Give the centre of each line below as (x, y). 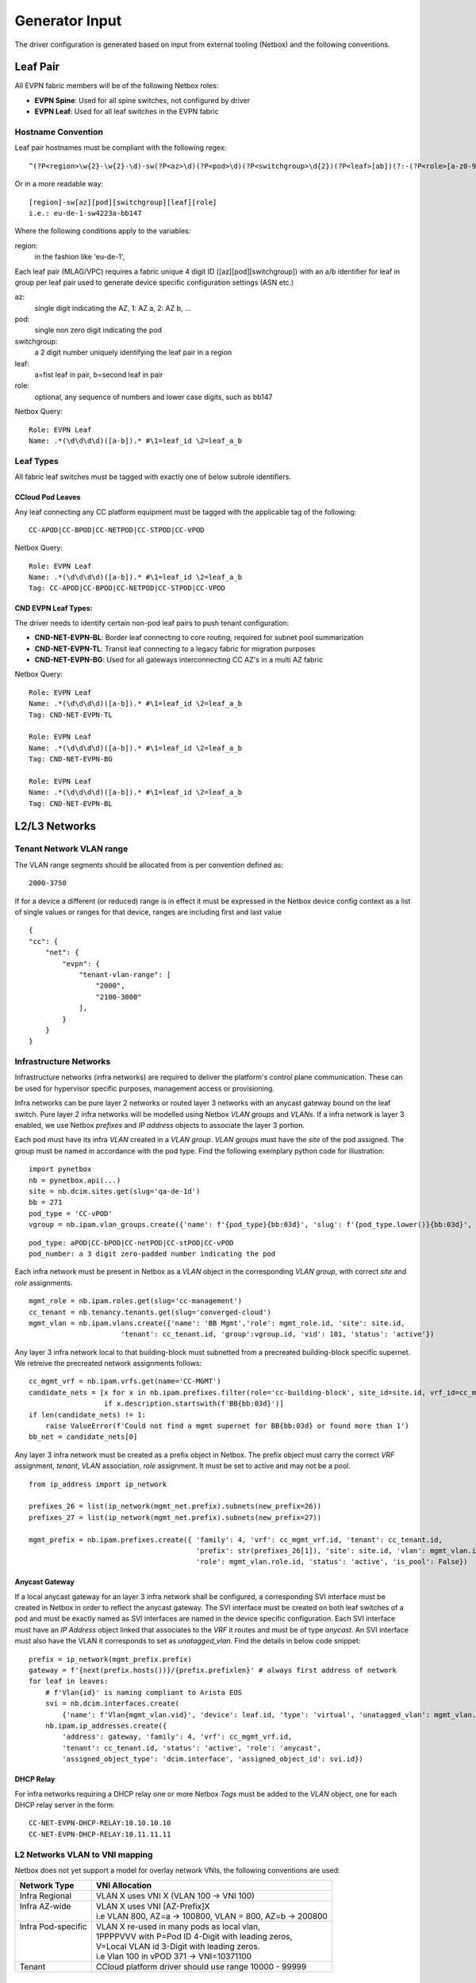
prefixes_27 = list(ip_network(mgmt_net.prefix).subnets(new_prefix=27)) (175, 1517)
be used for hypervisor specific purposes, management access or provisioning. (145, 1088)
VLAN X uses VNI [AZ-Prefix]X (153, 1906)
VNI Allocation (124, 1885)
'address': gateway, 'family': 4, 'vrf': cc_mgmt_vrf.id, (177, 1737)
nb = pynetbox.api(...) (75, 1180)
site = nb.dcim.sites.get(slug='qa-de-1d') (115, 1191)
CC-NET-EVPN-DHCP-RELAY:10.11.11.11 (100, 1834)
